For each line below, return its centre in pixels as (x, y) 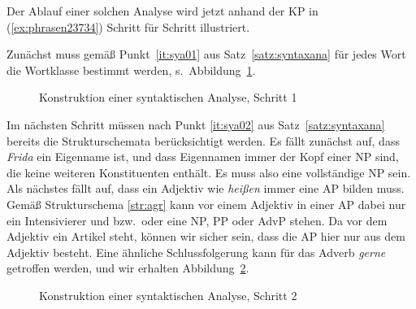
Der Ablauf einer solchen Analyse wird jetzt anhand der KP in (162, 11)
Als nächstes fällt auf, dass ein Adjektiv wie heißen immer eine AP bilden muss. (206, 188)
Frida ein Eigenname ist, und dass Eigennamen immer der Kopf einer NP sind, (203, 157)
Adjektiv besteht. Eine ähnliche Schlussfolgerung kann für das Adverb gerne (196, 252)
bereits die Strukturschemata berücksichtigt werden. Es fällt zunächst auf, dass (203, 140)
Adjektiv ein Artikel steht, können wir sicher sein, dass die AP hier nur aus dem (206, 236)
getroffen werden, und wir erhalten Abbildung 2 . (128, 268)
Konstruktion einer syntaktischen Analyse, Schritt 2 (168, 295)
